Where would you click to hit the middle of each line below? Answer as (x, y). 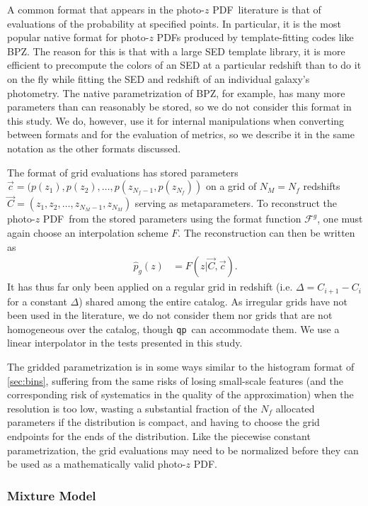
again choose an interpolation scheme (88, 232)
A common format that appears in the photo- (106, 9)
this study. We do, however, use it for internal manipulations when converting (176, 120)
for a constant (37, 301)
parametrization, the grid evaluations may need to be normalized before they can (183, 450)
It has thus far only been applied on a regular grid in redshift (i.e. (150, 287)
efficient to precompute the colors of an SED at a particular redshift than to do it (184, 65)
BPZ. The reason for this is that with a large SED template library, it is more (176, 51)
